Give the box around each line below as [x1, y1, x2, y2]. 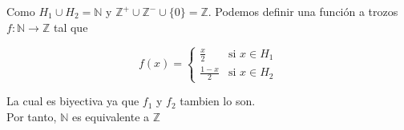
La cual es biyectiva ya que [6, 93, 139, 109]
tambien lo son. [180, 93, 256, 109]
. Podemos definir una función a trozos [208, 3, 398, 19]
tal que [53, 18, 88, 35]
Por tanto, [6, 108, 57, 125]
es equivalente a [71, 108, 150, 125]
